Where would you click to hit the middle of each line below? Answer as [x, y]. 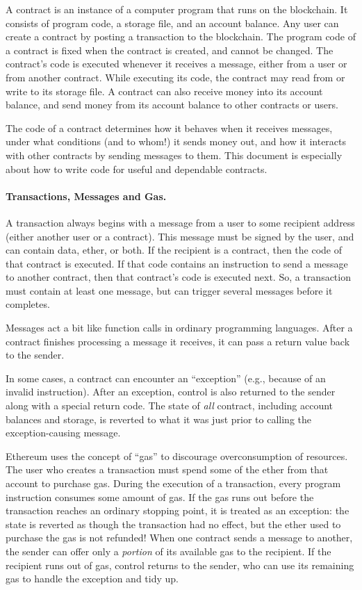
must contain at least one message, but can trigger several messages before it [169, 290]
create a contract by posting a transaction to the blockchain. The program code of [181, 36]
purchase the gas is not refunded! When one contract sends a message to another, [179, 538]
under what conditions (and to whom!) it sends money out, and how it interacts [176, 141]
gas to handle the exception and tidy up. [92, 579]
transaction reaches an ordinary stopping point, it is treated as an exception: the [178, 510]
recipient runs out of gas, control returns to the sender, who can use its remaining [180, 565]
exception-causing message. [63, 433]
